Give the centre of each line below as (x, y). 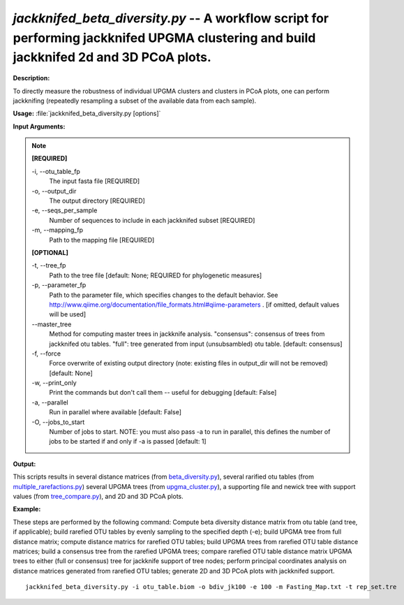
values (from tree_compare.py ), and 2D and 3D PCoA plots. (98, 496)
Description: (31, 78)
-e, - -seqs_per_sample (65, 210)
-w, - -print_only (54, 383)
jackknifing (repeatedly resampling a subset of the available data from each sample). (135, 101)
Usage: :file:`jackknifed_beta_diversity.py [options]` (87, 114)
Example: (27, 509)
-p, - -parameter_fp (59, 285)
